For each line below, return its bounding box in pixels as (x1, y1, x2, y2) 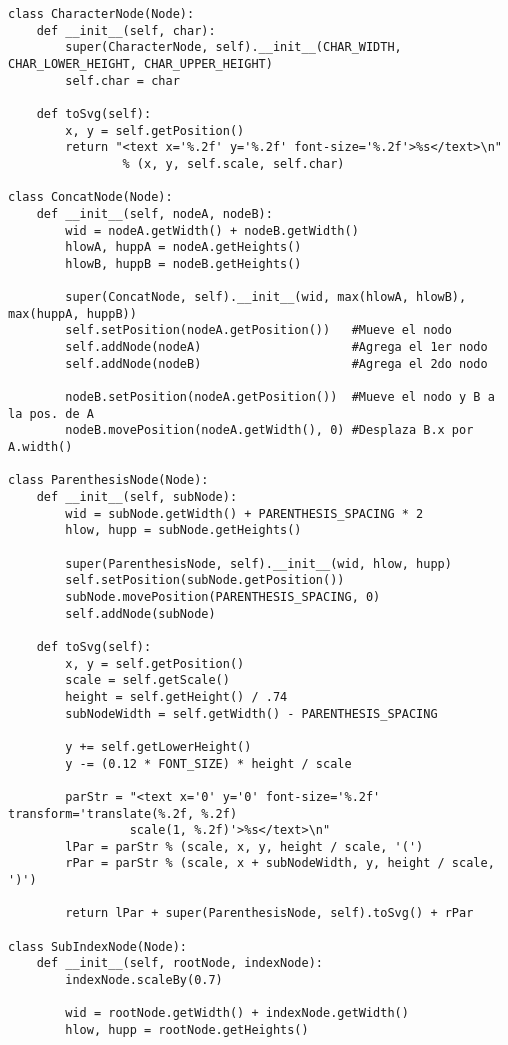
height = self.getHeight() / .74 (65, 689, 288, 704)
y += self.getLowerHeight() (65, 739, 252, 754)
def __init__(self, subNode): (36, 490, 238, 505)
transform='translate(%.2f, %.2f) (8, 806, 238, 821)
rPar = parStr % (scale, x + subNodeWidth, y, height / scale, (65, 856, 495, 871)
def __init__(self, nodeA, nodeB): (36, 206, 273, 221)
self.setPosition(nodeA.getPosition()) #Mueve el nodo (65, 323, 452, 338)
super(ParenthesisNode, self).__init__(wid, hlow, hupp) (65, 556, 452, 571)
